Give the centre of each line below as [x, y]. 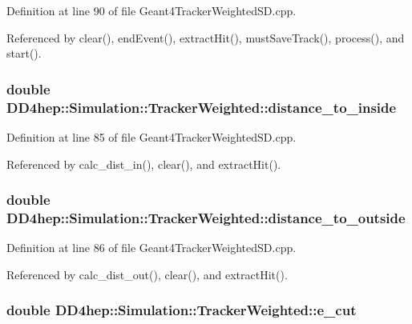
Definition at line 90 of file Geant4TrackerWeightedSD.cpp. [151, 10]
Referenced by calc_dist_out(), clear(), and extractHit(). [147, 274]
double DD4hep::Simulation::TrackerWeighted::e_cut [182, 310]
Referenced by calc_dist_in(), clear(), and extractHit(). [144, 164]
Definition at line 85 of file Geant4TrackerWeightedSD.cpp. [151, 136]
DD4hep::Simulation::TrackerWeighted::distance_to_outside [206, 217]
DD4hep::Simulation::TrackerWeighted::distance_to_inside [202, 107]
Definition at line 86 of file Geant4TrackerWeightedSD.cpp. [151, 248]
